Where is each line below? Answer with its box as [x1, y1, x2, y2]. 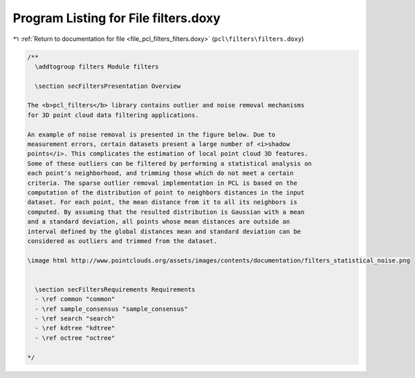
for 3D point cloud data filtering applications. [27, 111, 199, 119]
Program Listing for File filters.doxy [12, 10, 221, 26]
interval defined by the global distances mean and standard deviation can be [27, 227, 301, 235]
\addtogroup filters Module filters [35, 62, 159, 71]
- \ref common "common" [35, 295, 116, 303]
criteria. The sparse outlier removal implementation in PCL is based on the [27, 179, 297, 187]
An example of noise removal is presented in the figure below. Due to [27, 130, 276, 138]
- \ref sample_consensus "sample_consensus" [35, 305, 188, 313]
